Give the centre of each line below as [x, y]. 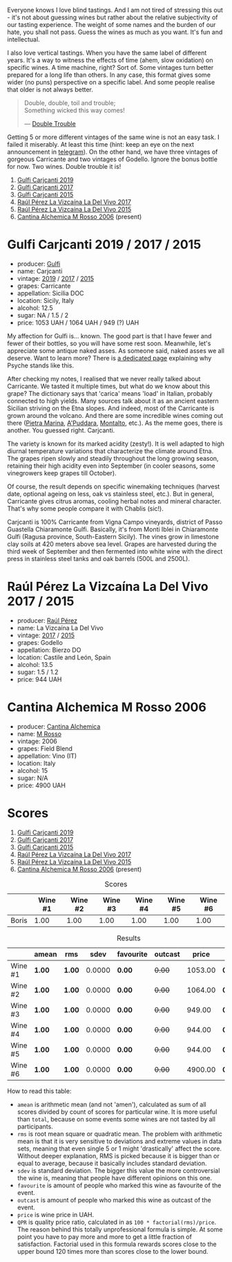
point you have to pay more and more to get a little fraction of [104, 1236]
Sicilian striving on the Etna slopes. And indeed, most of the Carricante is [111, 408]
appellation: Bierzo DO [49, 650]
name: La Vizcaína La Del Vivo [60, 628]
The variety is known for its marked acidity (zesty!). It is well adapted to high [116, 443]
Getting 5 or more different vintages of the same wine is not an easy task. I [113, 137]
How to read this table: [39, 1091]
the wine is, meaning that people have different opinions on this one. [115, 1178]
